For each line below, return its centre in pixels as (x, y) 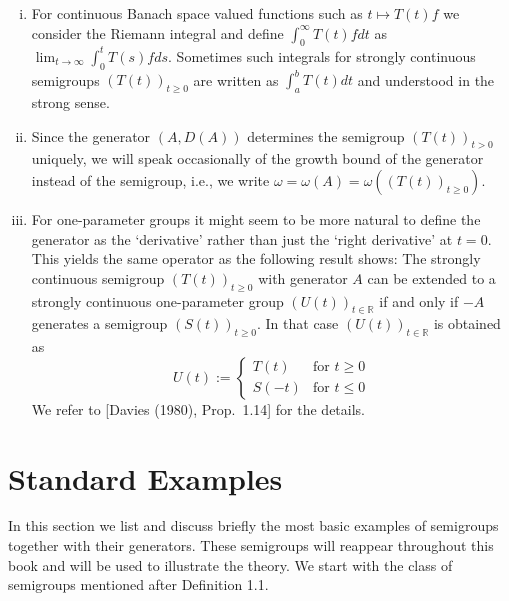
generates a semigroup (99, 323)
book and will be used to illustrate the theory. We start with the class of (230, 564)
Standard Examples (145, 477)
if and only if (419, 300)
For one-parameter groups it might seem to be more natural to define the (256, 218)
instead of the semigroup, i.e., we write (150, 179)
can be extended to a (431, 277)
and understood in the (426, 79)
